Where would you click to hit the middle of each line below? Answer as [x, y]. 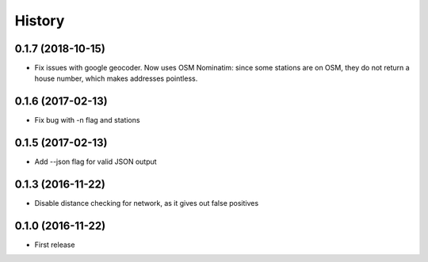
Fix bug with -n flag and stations [87, 120]
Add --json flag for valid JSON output [96, 161]
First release [55, 245]
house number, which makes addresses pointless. [116, 78]
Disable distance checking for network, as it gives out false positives [147, 203]
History [40, 21]
